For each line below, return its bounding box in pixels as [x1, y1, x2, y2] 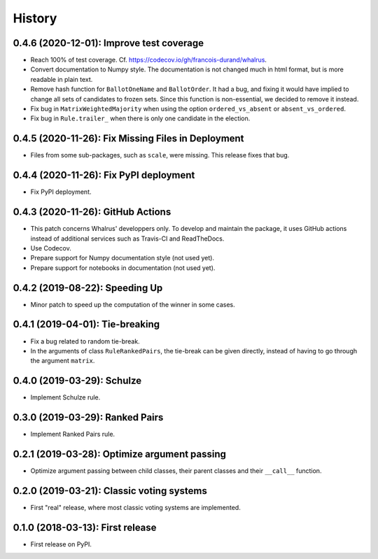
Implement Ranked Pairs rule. [30, 430, 115, 439]
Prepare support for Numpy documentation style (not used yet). [30, 254, 215, 262]
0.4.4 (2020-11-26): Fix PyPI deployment [13, 169, 195, 181]
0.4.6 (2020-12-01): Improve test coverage [13, 37, 204, 49]
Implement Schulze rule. [30, 393, 101, 402]
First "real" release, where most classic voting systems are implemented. [30, 503, 241, 511]
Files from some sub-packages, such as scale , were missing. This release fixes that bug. [30, 151, 290, 160]
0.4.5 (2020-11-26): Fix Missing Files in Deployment [13, 133, 244, 145]
